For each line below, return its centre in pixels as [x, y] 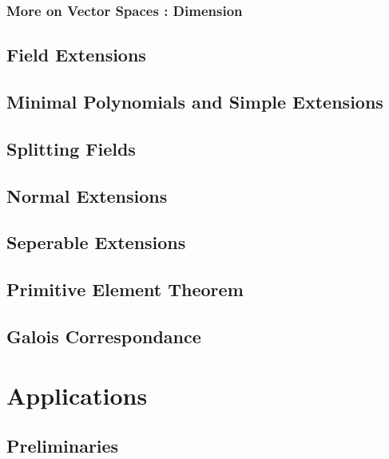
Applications [77, 395]
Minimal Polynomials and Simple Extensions [195, 102]
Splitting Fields [71, 148]
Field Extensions [76, 55]
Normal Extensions [87, 195]
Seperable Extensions [96, 242]
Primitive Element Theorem [125, 289]
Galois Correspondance [104, 336]
